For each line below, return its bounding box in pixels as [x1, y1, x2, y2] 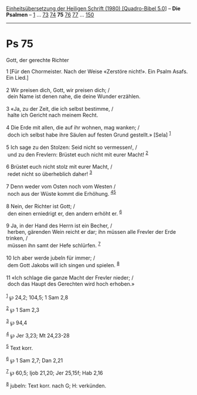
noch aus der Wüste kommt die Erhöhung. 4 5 [7, 189, 116, 197]
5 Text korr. [6, 343, 33, 351]
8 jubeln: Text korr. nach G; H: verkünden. [6, 381, 107, 389]
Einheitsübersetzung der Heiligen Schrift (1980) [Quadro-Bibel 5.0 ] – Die [6, 5, 181, 12]
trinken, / [6, 234, 28, 242]
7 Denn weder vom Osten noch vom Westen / [6, 183, 116, 190]
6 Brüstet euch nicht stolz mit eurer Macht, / [6, 164, 113, 171]
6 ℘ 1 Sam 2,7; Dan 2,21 [6, 356, 63, 364]
